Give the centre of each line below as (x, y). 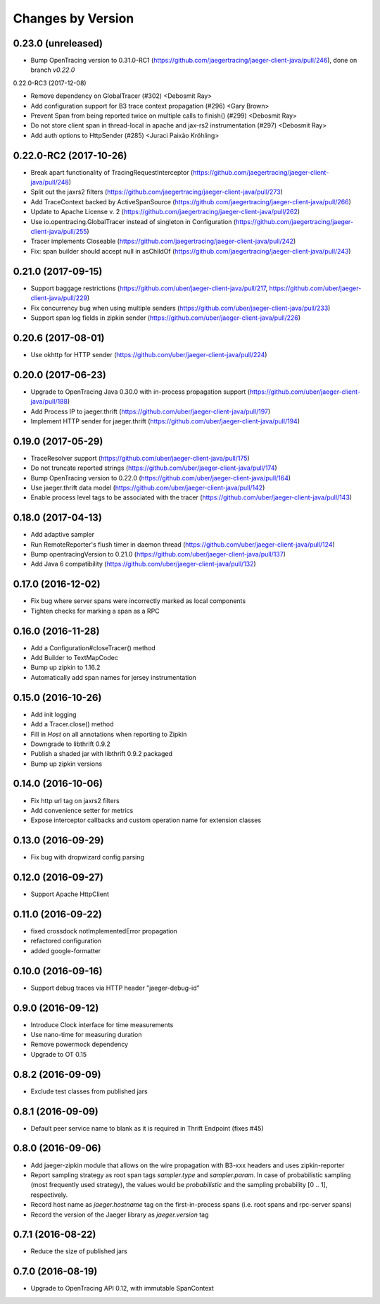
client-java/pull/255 (59, 232)
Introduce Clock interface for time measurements (102, 1024)
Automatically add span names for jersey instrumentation (113, 677)
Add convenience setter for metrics (82, 810)
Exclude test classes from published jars (89, 1091)
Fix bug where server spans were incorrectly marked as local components (138, 601)
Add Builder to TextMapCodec (75, 658)
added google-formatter (66, 950)
